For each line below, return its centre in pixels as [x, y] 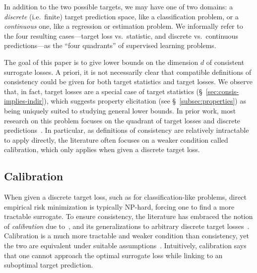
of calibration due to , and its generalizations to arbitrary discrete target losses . [127, 226]
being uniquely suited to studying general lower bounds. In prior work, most [120, 110]
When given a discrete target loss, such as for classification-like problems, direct [125, 197]
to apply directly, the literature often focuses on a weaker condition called [116, 139]
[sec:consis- [222, 91]
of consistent [225, 62]
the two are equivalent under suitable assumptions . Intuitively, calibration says [125, 246]
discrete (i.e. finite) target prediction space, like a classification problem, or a [121, 16]
